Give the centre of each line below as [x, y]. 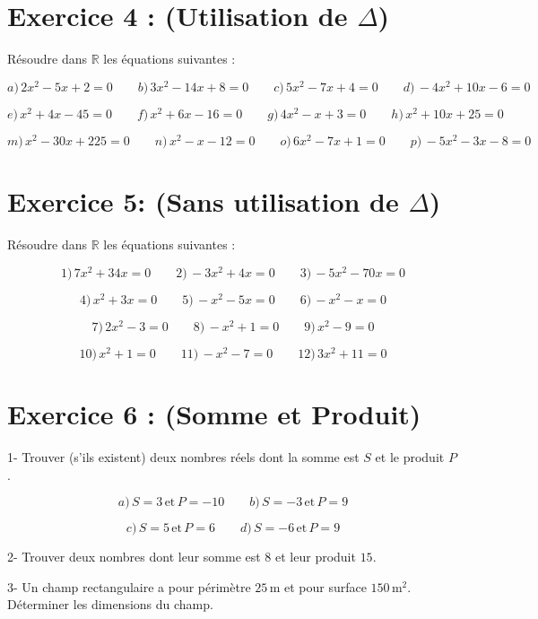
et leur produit [316, 557]
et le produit [410, 457]
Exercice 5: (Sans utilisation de [203, 201]
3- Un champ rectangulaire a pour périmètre [129, 586]
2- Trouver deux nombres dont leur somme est [134, 557]
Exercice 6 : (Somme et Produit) [214, 414]
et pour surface [325, 586]
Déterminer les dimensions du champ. [110, 604]
